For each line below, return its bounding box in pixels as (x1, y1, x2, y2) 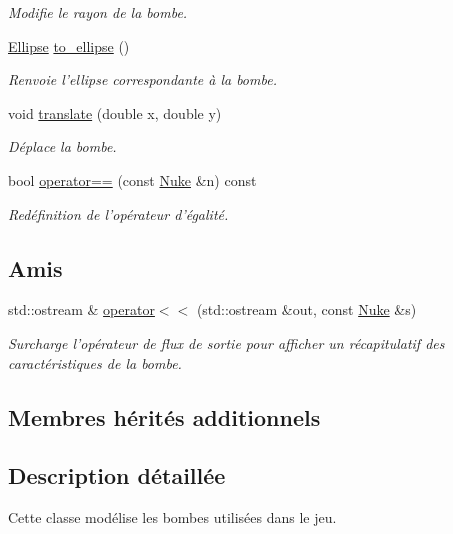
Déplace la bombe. (8, 136, 117, 157)
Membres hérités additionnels (8, 401, 321, 432)
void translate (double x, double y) (8, 102, 222, 123)
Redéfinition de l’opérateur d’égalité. (8, 203, 229, 224)
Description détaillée (8, 460, 226, 491)
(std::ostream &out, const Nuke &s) (196, 299, 417, 320)
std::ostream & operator (8, 299, 155, 320)
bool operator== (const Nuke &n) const (8, 169, 257, 190)
